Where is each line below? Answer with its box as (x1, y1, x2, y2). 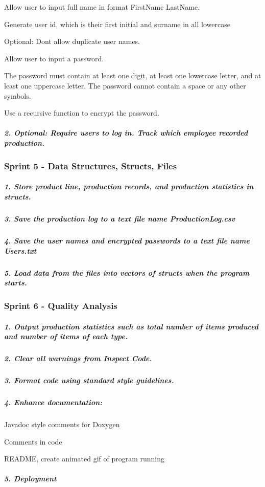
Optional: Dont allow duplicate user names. (4, 36, 140, 47)
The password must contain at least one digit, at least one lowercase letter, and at (4, 70, 261, 81)
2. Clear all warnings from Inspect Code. (4, 353, 152, 364)
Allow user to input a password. (4, 53, 104, 63)
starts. (4, 277, 27, 288)
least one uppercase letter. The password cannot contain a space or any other (4, 80, 246, 91)
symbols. (4, 90, 31, 101)
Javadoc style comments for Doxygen (4, 419, 120, 430)
